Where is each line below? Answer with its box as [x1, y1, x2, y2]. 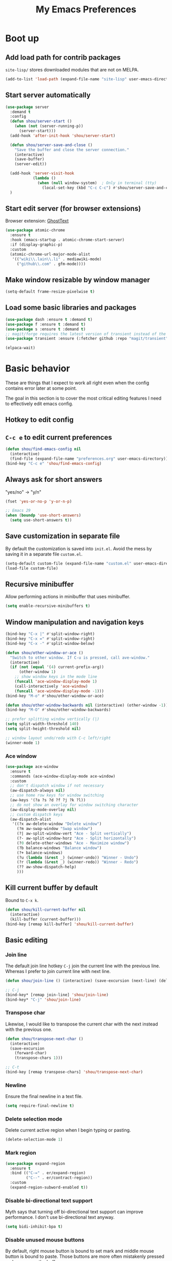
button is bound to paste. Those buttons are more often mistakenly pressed [5, 1253, 165, 1259]
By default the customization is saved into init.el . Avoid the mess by [5, 545, 152, 551]
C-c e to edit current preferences [5, 433, 113, 442]
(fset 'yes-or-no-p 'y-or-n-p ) [5, 499, 72, 504]
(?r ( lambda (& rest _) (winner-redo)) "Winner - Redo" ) [16, 860, 139, 865]
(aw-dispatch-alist [10, 817, 52, 822]
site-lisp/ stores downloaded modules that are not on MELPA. [5, 67, 139, 73]
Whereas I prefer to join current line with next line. [5, 968, 111, 975]
